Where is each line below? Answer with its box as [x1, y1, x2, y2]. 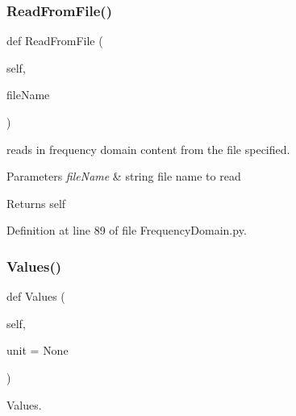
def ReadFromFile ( [6, 32, 103, 49]
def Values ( [6, 288, 65, 305]
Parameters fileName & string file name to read [6, 168, 241, 185]
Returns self [6, 194, 66, 211]
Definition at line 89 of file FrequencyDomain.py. [6, 222, 247, 239]
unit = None [6, 342, 69, 359]
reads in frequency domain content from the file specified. [6, 140, 290, 157]
